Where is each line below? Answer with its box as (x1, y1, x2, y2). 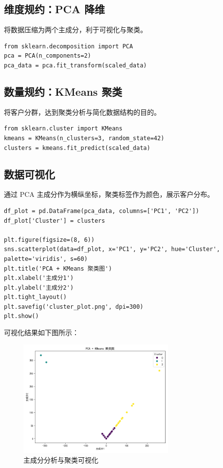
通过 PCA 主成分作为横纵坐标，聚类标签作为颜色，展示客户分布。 (4, 189, 214, 199)
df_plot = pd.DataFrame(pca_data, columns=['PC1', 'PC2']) (4, 207, 199, 214)
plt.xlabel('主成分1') (4, 275, 74, 282)
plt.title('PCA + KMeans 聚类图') (4, 265, 112, 272)
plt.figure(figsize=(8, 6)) (4, 236, 95, 243)
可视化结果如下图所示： (4, 327, 79, 338)
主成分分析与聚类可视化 (23, 454, 98, 465)
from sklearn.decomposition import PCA (4, 43, 133, 50)
